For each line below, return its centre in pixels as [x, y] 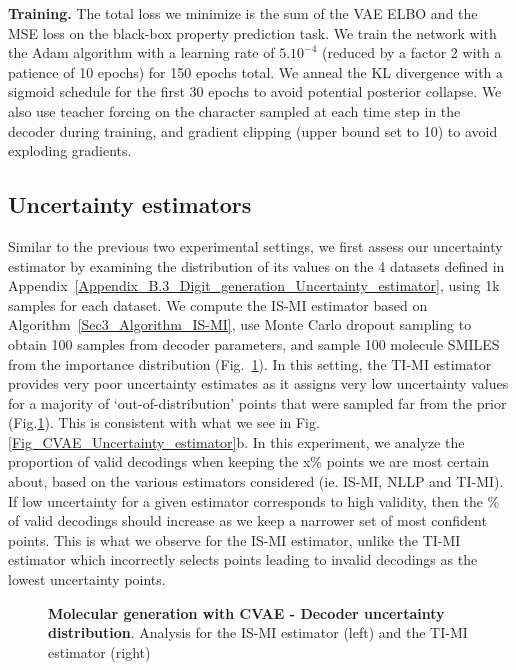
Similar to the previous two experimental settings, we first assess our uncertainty [255, 245]
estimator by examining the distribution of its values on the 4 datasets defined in [256, 265]
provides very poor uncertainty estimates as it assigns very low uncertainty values [258, 383]
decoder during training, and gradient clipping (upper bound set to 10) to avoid [253, 130]
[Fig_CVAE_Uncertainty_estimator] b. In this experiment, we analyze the [236, 441]
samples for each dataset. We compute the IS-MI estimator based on [218, 304]
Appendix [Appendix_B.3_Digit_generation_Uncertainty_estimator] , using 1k [254, 285]
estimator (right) [99, 651]
